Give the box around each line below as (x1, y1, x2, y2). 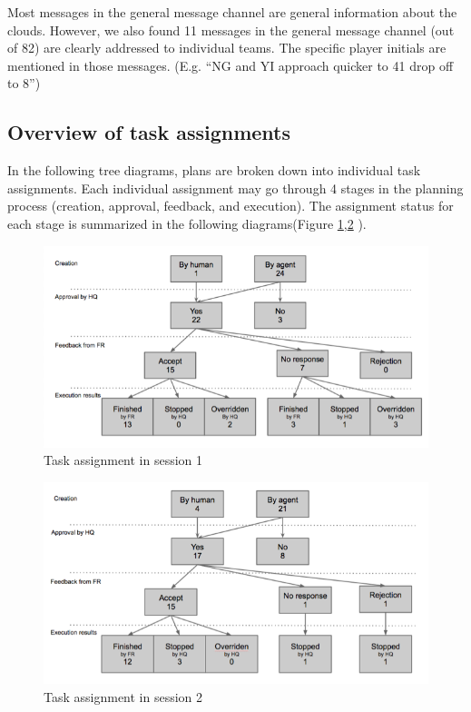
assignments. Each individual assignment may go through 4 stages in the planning (7, 178, 464, 197)
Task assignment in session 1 (44, 450, 203, 470)
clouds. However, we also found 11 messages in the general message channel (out (7, 20, 455, 39)
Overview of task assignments (7, 118, 291, 146)
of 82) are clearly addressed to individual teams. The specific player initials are (7, 38, 446, 57)
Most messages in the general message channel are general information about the (7, 3, 457, 21)
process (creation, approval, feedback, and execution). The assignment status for (7, 196, 454, 215)
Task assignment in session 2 (44, 687, 203, 706)
